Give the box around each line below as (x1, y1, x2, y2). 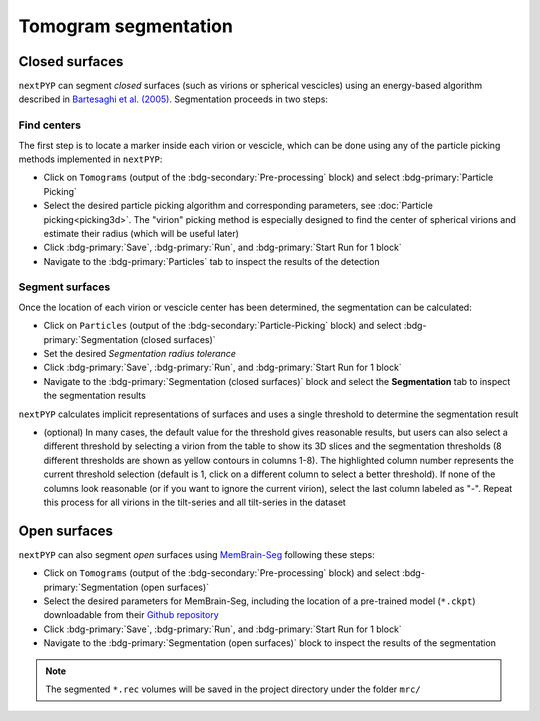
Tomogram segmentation (18, 15, 234, 37)
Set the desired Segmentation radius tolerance (43, 348, 237, 360)
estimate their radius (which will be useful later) (43, 227, 240, 239)
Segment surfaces (18, 280, 111, 294)
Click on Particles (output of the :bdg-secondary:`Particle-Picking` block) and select (43, 320, 402, 332)
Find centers (18, 118, 82, 132)
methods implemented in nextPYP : (18, 153, 163, 165)
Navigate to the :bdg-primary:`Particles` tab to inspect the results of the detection (43, 255, 380, 267)
